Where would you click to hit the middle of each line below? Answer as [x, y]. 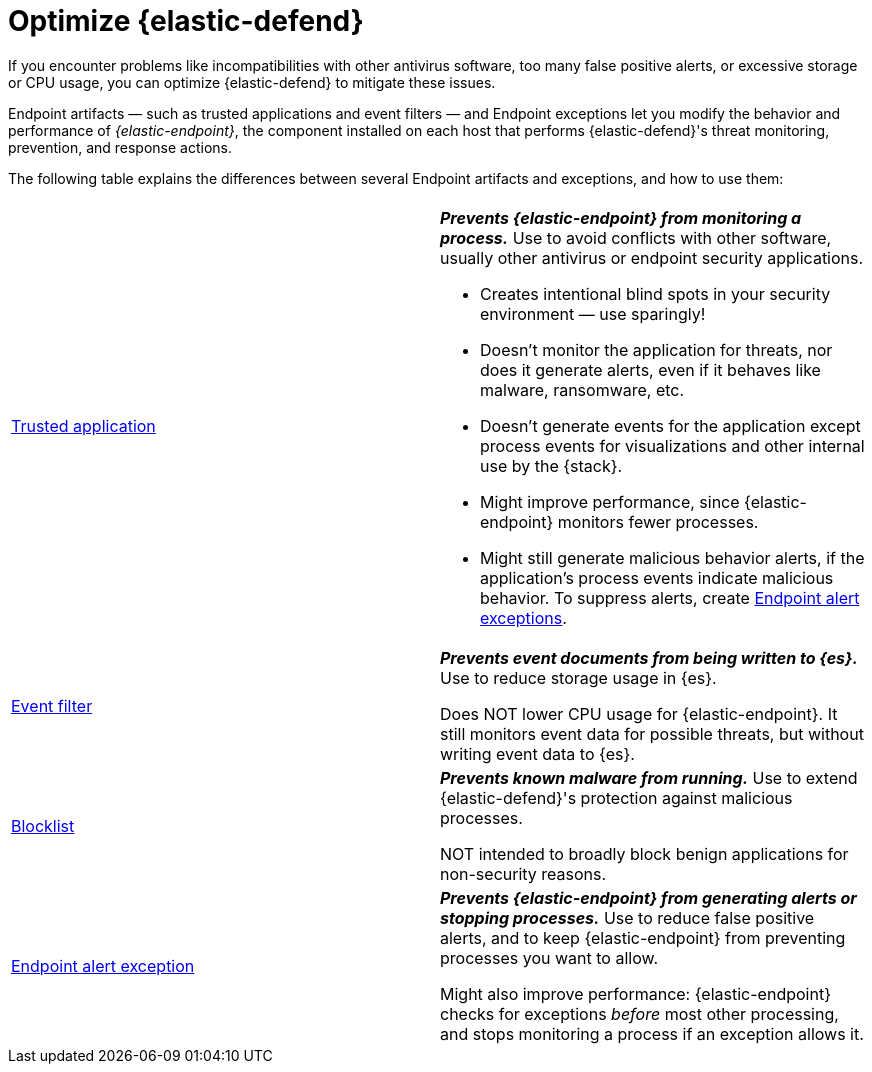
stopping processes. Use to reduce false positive [627, 917]
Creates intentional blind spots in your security [655, 293]
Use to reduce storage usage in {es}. [578, 677]
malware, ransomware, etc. [582, 389]
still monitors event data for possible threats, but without [652, 733]
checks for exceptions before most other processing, [639, 1013]
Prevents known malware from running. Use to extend [649, 777]
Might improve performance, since [610, 501]
